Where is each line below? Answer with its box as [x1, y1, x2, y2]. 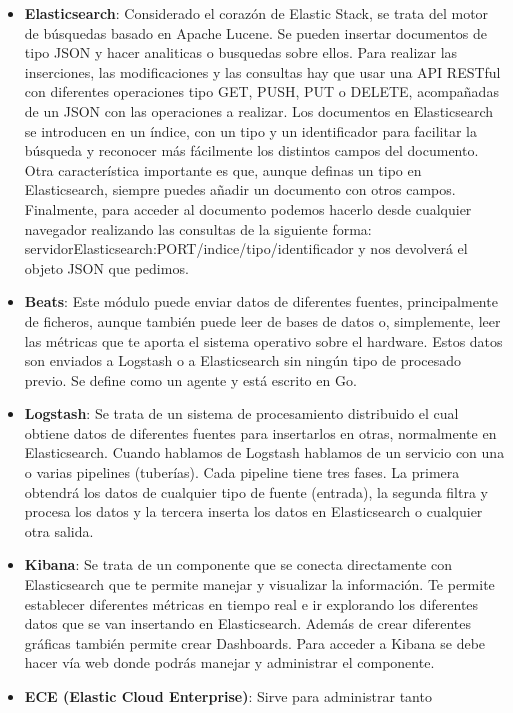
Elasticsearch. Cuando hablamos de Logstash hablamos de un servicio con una [24, 442, 505, 463]
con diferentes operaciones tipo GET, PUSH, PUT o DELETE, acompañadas [24, 81, 499, 102]
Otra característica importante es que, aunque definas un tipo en [24, 159, 422, 180]
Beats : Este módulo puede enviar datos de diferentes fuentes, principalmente [24, 291, 498, 312]
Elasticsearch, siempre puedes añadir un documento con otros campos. [24, 179, 456, 200]
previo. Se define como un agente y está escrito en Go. [24, 369, 357, 390]
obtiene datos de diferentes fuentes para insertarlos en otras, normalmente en [24, 422, 497, 443]
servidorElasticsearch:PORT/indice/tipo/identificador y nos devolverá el [24, 238, 468, 259]
